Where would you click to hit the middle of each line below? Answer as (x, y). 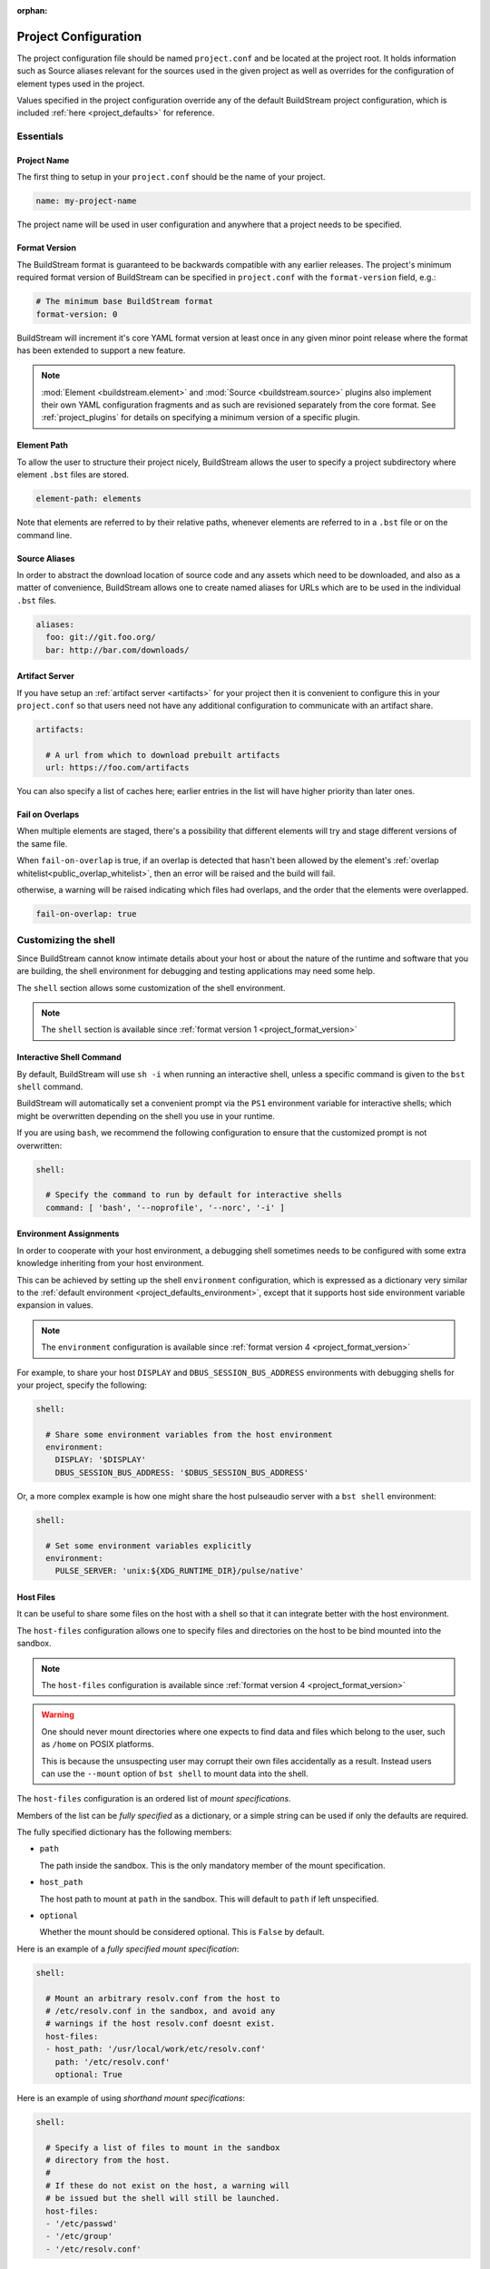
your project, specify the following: (82, 1385)
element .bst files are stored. (73, 475)
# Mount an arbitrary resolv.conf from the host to (163, 1998)
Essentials (40, 136)
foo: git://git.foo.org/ (101, 637)
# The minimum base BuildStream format (124, 301)
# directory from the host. (108, 2161)
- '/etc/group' (79, 2236)
